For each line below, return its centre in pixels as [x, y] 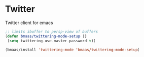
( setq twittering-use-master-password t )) [52, 41]
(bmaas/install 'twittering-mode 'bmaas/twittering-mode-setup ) [72, 50]
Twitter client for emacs [29, 23]
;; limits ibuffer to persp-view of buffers [52, 31]
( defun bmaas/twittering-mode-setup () [46, 36]
